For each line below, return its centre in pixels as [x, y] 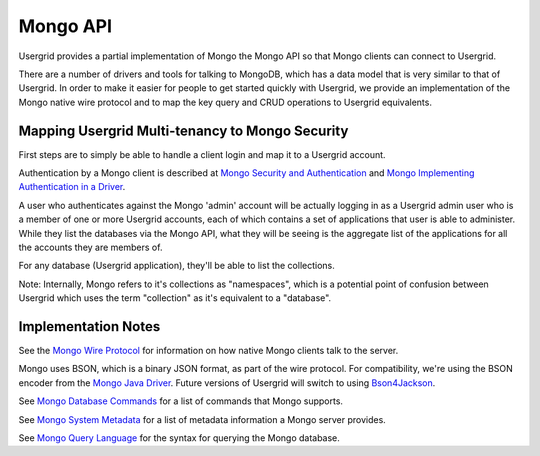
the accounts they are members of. [90, 247]
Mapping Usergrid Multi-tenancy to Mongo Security [183, 130]
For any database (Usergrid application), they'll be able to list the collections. [176, 266]
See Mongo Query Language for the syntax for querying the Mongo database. [179, 438]
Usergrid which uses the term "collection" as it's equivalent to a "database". [175, 298]
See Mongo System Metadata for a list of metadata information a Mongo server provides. [202, 419]
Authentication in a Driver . [72, 187]
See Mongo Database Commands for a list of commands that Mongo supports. [181, 401]
